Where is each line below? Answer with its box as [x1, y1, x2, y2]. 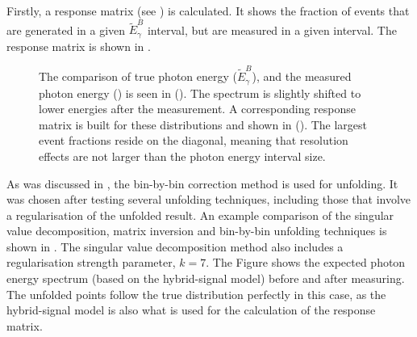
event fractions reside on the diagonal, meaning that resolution [39, 132, 348, 149]
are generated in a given [6, 21, 126, 38]
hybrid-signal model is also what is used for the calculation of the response [6, 301, 376, 318]
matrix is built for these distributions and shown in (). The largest [39, 116, 368, 133]
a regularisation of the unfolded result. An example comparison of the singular [6, 206, 394, 223]
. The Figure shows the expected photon [206, 254, 406, 271]
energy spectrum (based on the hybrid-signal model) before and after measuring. [6, 270, 405, 287]
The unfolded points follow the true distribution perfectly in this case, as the [6, 285, 386, 302]
